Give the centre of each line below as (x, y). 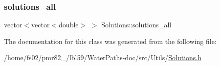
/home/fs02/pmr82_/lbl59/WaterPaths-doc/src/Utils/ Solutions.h (103, 57)
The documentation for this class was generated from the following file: (110, 41)
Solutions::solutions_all (136, 25)
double (69, 25)
